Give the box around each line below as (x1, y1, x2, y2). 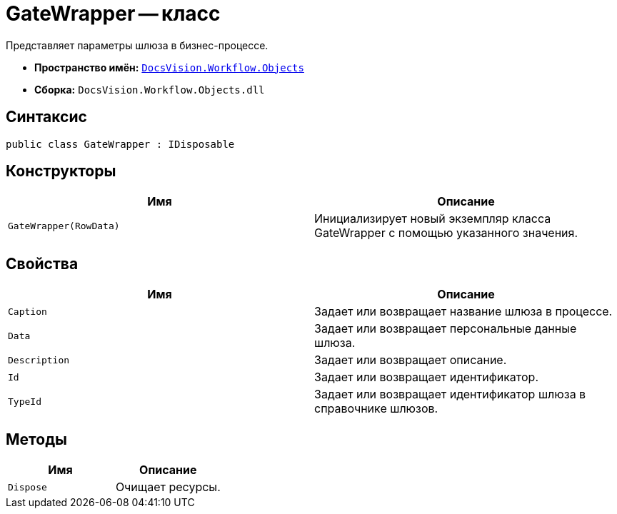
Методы (6, 430, 67, 448)
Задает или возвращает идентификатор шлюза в (314, 387, 586, 402)
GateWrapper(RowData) (8, 220, 120, 231)
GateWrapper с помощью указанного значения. (314, 226, 578, 241)
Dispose (8, 481, 47, 493)
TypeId (8, 395, 41, 407)
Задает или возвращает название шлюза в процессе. (314, 304, 613, 319)
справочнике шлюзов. (314, 401, 438, 416)
